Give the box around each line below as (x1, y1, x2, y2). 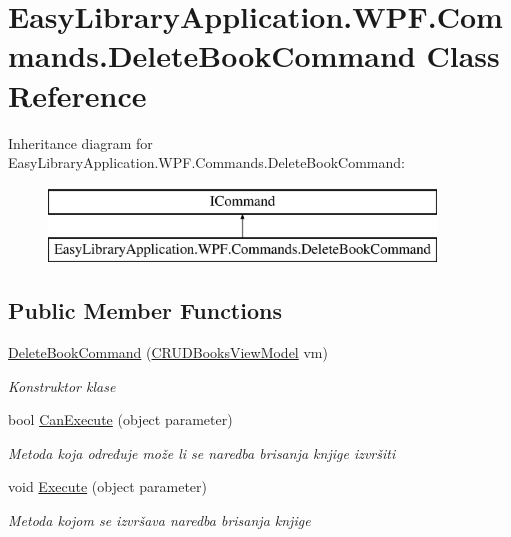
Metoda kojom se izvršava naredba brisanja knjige (8, 510, 311, 531)
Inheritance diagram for (8, 132, 153, 153)
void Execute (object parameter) (8, 476, 208, 497)
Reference (8, 74, 147, 115)
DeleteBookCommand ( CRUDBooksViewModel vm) (8, 342, 328, 363)
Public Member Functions (8, 295, 282, 326)
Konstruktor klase (8, 375, 116, 396)
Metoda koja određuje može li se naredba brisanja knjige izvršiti (8, 442, 396, 463)
